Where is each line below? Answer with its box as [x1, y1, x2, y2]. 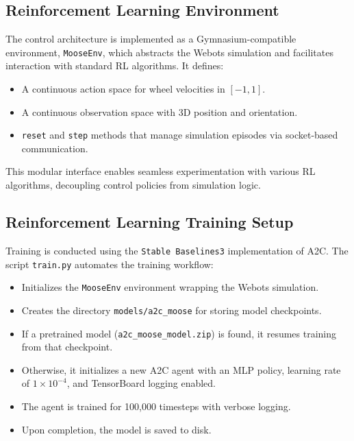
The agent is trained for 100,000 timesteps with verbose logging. [21, 398, 291, 413]
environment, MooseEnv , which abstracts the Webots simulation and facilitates [5, 45, 333, 59]
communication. [21, 141, 88, 155]
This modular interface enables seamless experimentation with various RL [5, 164, 316, 178]
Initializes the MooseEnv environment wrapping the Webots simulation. [21, 280, 319, 294]
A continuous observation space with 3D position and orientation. [21, 104, 298, 119]
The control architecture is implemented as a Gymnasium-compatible [5, 32, 296, 46]
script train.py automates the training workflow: [5, 257, 214, 271]
